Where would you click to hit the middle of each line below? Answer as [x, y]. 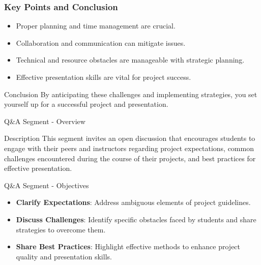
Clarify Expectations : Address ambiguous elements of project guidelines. [133, 202]
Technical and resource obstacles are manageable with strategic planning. [130, 60]
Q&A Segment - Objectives [47, 185]
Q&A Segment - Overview [45, 121]
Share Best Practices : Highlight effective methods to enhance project [128, 246]
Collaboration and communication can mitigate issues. [101, 42]
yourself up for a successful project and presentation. [86, 104]
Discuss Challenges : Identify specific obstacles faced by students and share [136, 219]
